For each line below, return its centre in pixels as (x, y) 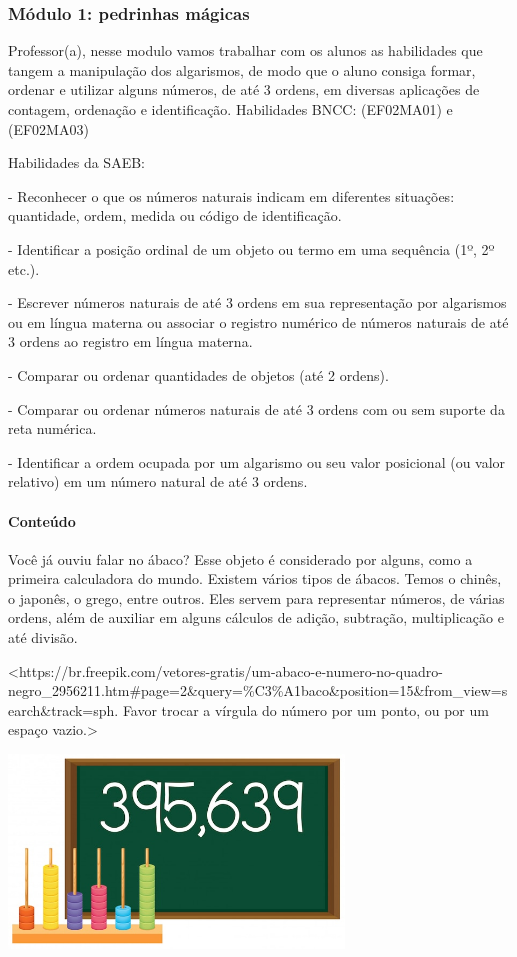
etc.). (24, 268)
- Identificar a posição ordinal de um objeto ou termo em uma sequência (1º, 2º (251, 248)
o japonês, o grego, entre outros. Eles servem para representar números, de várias (256, 597)
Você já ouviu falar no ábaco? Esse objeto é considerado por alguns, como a (240, 558)
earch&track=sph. (63, 709)
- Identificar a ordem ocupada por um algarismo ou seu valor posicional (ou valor (257, 461)
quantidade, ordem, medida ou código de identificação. (175, 215)
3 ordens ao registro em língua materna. (130, 341)
